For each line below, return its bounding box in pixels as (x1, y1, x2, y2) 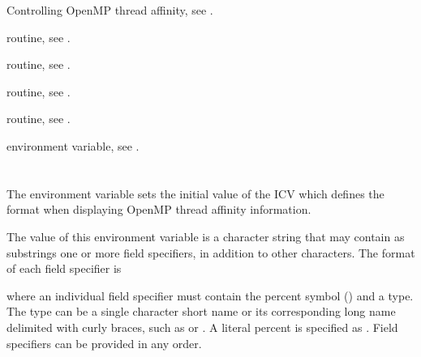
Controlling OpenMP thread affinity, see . (6, 2, 213, 18)
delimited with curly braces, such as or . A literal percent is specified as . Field (6, 318, 398, 335)
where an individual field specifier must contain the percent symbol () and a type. (6, 287, 414, 304)
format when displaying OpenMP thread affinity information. (6, 201, 311, 218)
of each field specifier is (6, 260, 122, 277)
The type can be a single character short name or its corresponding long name (6, 303, 396, 320)
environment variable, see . (6, 137, 140, 154)
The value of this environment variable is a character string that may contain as (6, 227, 405, 244)
